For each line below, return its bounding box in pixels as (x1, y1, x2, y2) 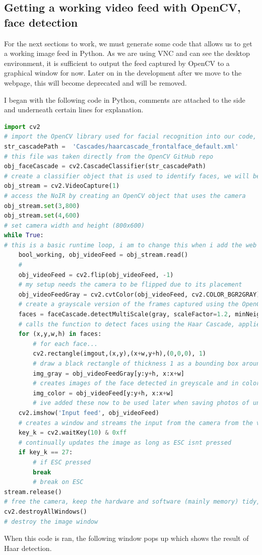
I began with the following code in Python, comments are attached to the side (4, 94, 245, 105)
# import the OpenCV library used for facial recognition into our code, (4, 133, 257, 141)
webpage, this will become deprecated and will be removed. (4, 77, 187, 88)
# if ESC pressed (33, 458, 91, 466)
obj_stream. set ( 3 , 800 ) (4, 202, 80, 210)
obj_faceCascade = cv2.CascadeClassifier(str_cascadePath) (4, 163, 206, 170)
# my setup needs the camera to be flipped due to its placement (18, 281, 242, 289)
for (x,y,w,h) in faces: (18, 330, 102, 338)
